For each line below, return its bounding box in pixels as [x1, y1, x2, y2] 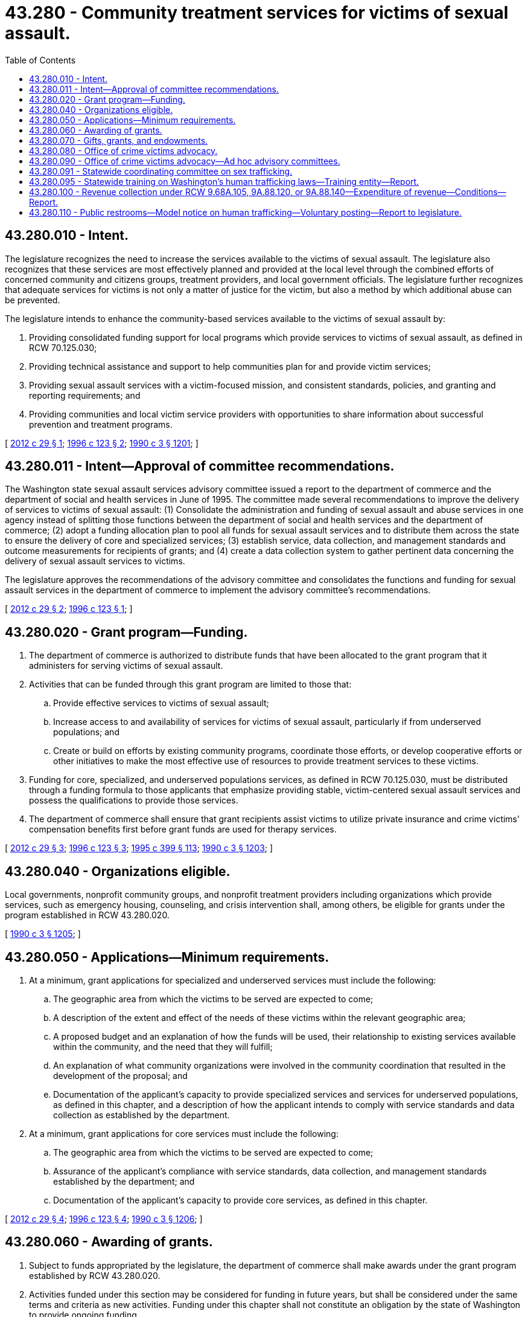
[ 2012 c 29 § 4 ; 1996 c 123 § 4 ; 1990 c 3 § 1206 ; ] [5, 1213, 203, 1224]
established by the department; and [53, 1176, 195, 1187]
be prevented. [5, 294, 60, 305]
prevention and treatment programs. [29, 419, 173, 430]
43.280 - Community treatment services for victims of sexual [5, 2, 509, 23]
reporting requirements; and [29, 390, 141, 401]
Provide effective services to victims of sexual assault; [53, 698, 269, 709]
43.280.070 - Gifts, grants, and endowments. [29, 135, 208, 146]
